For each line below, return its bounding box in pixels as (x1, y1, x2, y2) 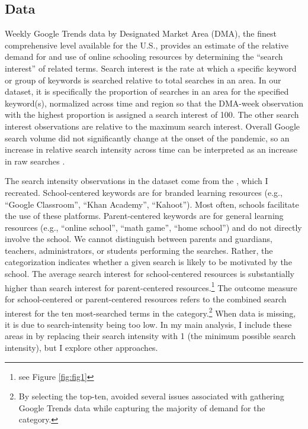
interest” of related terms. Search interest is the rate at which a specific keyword (5, 62, 297, 74)
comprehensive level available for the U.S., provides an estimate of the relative (5, 38, 289, 51)
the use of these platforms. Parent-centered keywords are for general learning (5, 209, 284, 222)
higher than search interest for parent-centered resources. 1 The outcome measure (5, 279, 297, 293)
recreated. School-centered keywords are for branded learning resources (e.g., (5, 186, 283, 198)
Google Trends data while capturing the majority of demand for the (18, 401, 265, 414)
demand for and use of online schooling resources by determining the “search (5, 50, 283, 63)
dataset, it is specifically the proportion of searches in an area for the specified (5, 85, 289, 98)
